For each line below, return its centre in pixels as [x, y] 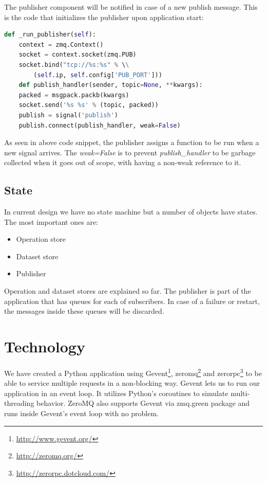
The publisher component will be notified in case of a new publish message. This [131, 7]
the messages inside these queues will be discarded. [84, 311]
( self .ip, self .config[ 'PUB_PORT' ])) [98, 75]
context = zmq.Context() [61, 44]
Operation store [41, 239]
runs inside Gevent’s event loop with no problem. [82, 413]
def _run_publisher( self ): [50, 35]
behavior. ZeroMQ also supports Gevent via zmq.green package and [143, 403]
